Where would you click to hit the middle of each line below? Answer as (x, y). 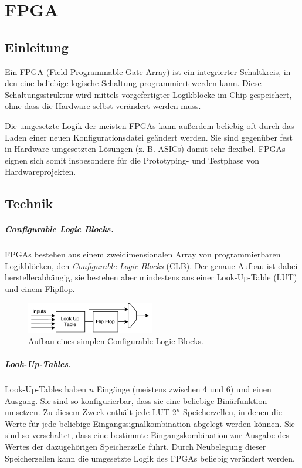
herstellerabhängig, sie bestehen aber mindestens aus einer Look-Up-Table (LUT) (151, 277)
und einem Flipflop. (40, 289)
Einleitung (37, 47)
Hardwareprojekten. (40, 172)
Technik (29, 203)
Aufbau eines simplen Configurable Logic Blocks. (116, 340)
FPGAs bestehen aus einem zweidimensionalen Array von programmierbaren (143, 254)
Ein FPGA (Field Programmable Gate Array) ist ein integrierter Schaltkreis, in (148, 71)
